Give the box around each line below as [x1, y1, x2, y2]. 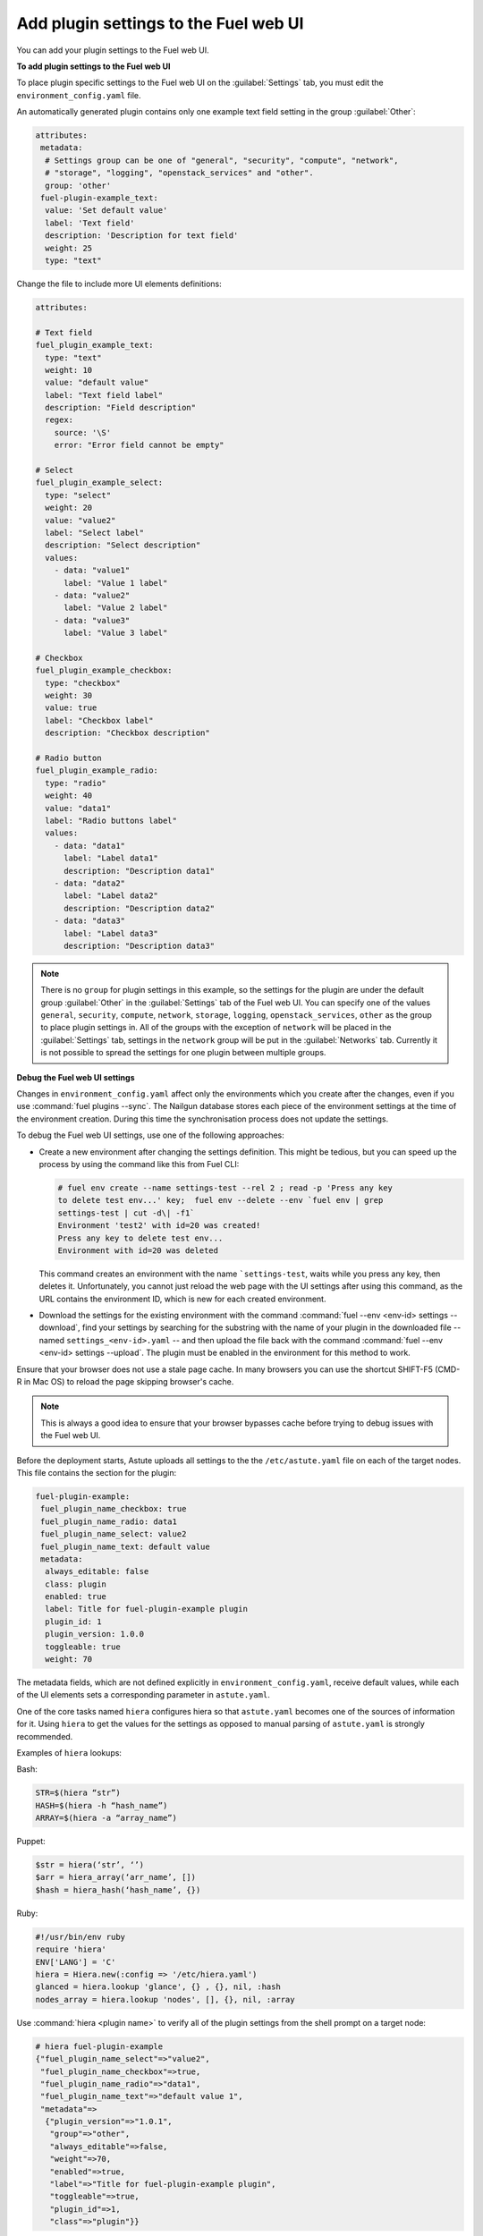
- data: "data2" [54, 877, 125, 888]
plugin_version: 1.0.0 [45, 1629, 145, 1639]
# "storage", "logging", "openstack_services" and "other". [45, 168, 314, 178]
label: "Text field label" [45, 390, 164, 400]
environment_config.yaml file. [16, 89, 141, 100]
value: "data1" [45, 803, 112, 813]
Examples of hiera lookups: [16, 1747, 123, 1757]
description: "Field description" [45, 402, 197, 413]
